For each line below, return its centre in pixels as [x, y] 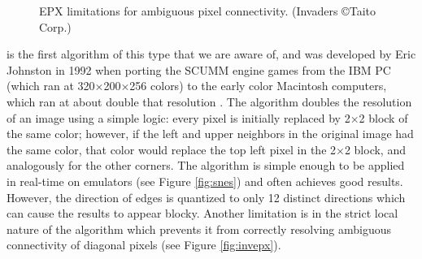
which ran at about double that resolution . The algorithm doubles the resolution [209, 101]
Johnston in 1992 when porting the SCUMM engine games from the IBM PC [199, 69]
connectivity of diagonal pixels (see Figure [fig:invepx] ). [144, 245]
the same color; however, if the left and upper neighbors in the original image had [210, 134]
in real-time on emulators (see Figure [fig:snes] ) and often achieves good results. [205, 181]
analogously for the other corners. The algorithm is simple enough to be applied [206, 165]
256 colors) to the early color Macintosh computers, [258, 86]
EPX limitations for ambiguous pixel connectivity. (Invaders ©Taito [207, 11]
